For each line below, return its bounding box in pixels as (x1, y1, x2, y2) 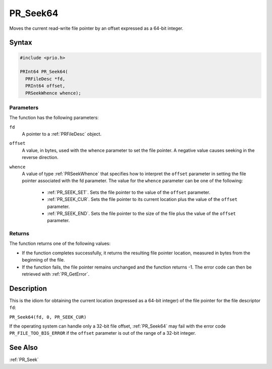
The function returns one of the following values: (9, 240, 111, 247)
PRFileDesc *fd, (25, 76, 65, 82)
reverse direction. (22, 154, 59, 161)
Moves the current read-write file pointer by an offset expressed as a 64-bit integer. (9, 25, 184, 31)
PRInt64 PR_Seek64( (20, 69, 68, 75)
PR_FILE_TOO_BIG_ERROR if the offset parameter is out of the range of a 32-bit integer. (9, 330, 196, 336)
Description (9, 284, 47, 293)
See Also (9, 343, 38, 352)
